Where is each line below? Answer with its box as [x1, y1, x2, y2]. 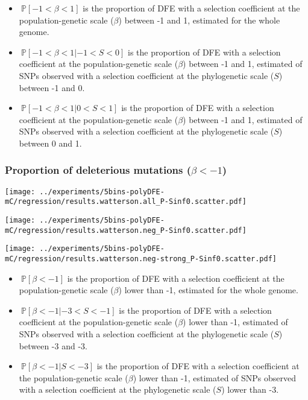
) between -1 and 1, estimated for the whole [118, 13, 280, 26]
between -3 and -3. [19, 339, 87, 352]
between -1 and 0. [19, 81, 85, 94]
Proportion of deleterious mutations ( [5, 162, 192, 177]
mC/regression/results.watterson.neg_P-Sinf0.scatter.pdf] [5, 226, 247, 235]
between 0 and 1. [19, 136, 82, 149]
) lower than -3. [221, 383, 279, 396]
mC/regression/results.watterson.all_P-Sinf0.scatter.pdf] [5, 197, 247, 206]
